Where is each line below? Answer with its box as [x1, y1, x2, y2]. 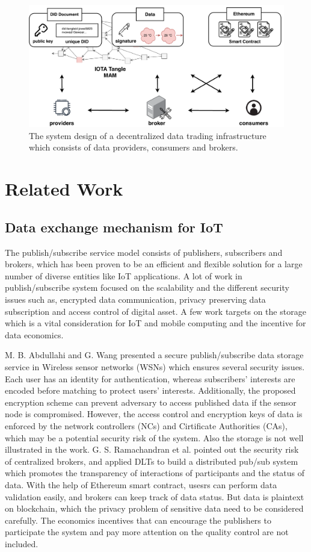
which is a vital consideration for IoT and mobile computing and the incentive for [5, 317, 306, 329]
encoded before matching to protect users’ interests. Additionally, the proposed [5, 384, 296, 397]
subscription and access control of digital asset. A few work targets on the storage [5, 305, 306, 317]
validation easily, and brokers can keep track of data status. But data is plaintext [5, 490, 304, 503]
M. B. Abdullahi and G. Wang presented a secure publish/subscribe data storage [5, 349, 304, 361]
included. [5, 537, 38, 550]
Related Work [5, 176, 123, 201]
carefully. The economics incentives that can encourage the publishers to [5, 513, 271, 526]
